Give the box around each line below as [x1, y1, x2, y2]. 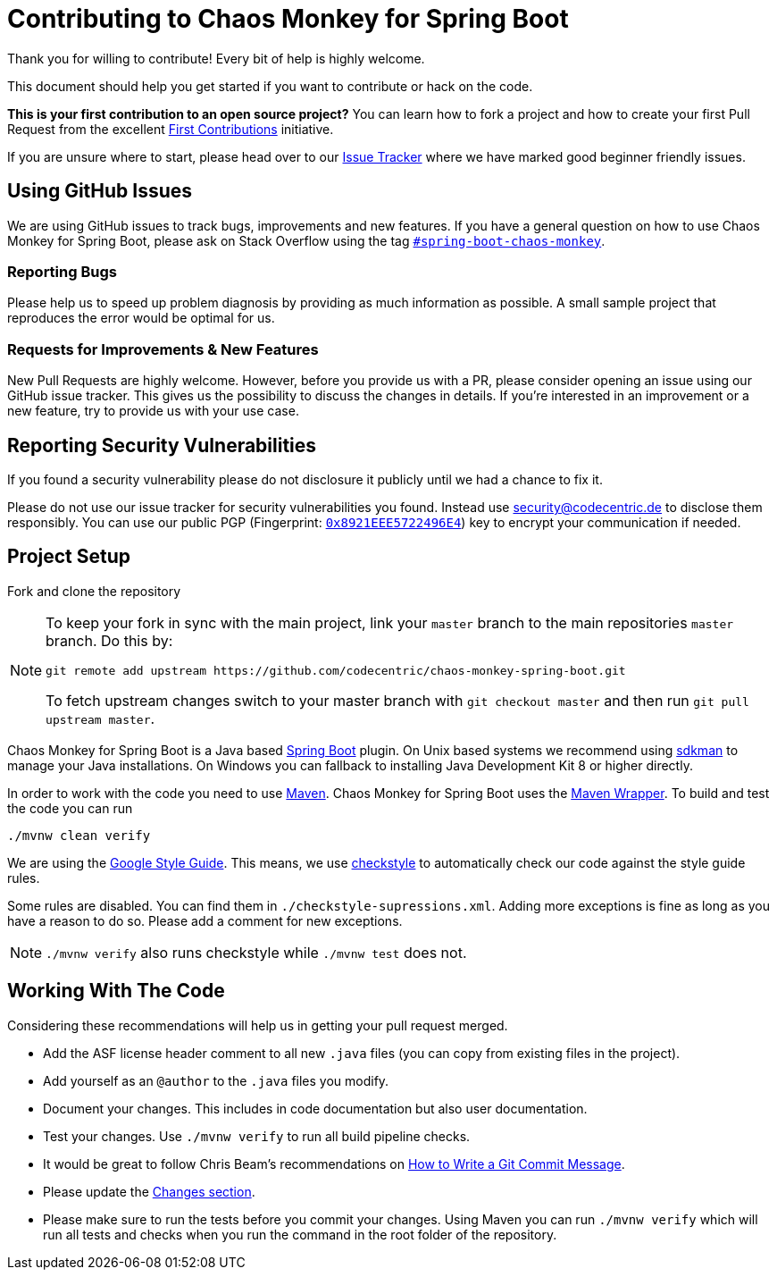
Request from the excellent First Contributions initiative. [7, 121, 334, 137]
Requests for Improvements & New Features [7, 340, 319, 358]
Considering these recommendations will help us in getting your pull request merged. [7, 1017, 508, 1033]
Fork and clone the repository [7, 583, 181, 599]
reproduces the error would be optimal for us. [7, 310, 275, 326]
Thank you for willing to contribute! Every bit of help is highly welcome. [7, 50, 425, 66]
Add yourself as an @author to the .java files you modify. [43, 1072, 389, 1088]
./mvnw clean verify [7, 828, 151, 843]
